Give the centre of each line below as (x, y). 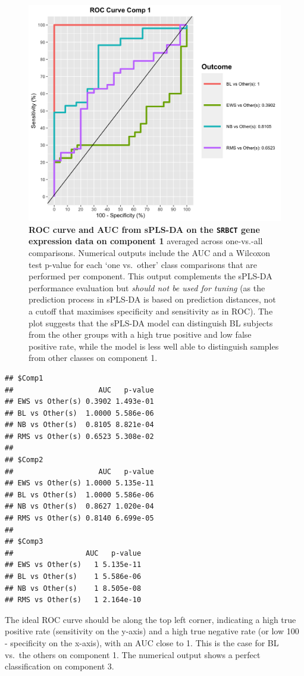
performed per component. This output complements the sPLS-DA (151, 276)
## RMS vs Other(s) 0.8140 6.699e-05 (79, 518)
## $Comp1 (24, 378)
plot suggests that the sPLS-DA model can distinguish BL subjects (151, 323)
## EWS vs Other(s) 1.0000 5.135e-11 (79, 483)
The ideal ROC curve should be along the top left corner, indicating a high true (151, 619)
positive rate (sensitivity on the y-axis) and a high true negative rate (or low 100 (152, 631)
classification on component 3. (59, 666)
